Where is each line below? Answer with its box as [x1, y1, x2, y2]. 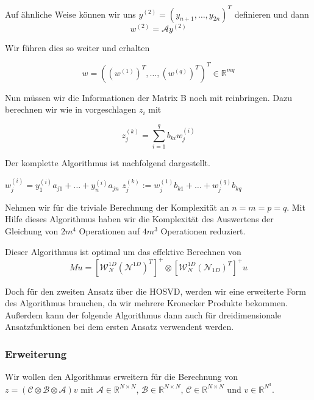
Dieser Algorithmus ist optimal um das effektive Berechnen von [5, 245, 241, 258]
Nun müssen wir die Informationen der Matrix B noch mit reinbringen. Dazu [5, 91, 292, 104]
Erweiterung [5, 346, 67, 361]
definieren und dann [234, 7, 309, 20]
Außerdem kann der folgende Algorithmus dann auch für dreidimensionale [5, 308, 282, 321]
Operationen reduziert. [160, 224, 246, 237]
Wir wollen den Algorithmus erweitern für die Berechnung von [5, 370, 238, 383]
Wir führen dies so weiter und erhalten [5, 41, 150, 54]
